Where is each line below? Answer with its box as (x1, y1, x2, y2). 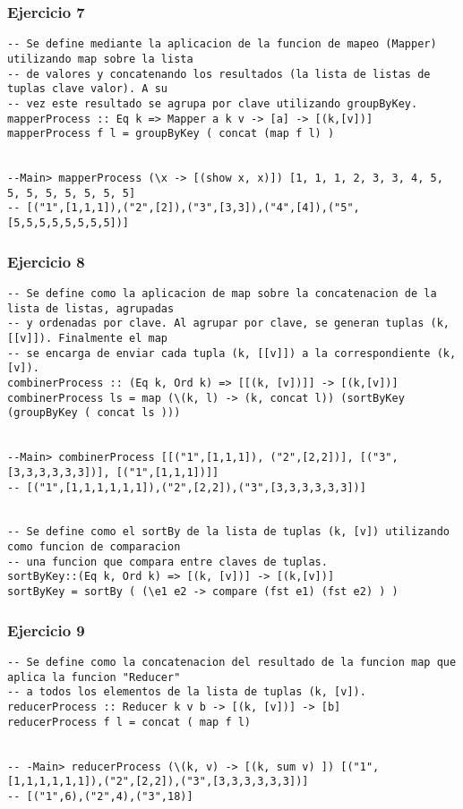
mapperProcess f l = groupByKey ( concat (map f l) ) (7, 127, 335, 141)
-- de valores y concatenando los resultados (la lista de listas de (7, 67, 431, 81)
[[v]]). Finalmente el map (7, 331, 167, 345)
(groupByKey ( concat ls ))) (7, 406, 181, 420)
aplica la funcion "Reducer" (7, 670, 181, 684)
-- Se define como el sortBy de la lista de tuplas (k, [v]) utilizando (7, 525, 450, 539)
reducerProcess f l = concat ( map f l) (7, 715, 252, 728)
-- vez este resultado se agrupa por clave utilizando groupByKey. (7, 97, 418, 110)
